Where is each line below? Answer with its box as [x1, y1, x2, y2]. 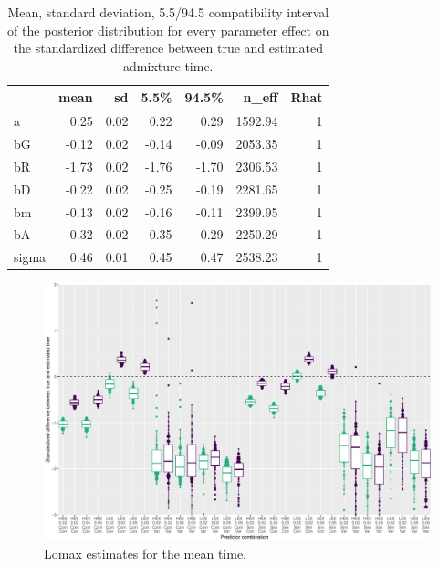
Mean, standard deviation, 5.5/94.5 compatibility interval [7, 3, 329, 21]
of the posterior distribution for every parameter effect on [7, 20, 329, 39]
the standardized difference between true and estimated [13, 38, 323, 58]
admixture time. [123, 56, 214, 75]
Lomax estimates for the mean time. [44, 543, 247, 562]
